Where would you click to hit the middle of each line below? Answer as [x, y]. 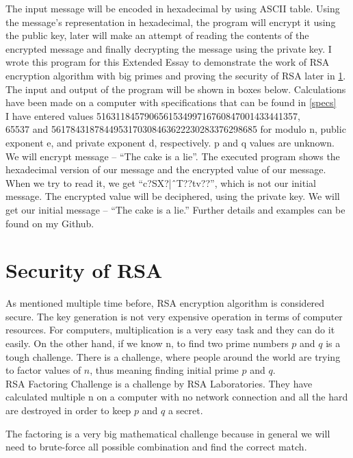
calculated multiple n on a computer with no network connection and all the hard [177, 397]
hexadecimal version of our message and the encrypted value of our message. [166, 169]
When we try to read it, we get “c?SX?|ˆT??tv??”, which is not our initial [161, 182]
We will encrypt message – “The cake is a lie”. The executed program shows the [173, 156]
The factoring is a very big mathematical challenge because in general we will [168, 433]
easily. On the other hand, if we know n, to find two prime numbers [147, 343]
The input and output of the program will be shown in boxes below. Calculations [176, 89]
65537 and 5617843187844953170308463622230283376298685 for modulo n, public [176, 129]
